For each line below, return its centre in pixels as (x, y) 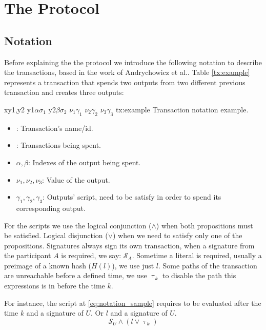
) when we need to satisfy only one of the (178, 235)
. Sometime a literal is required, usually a (197, 255)
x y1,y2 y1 (19, 109)
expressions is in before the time (55, 286)
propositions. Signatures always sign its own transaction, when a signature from (129, 245)
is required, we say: (91, 255)
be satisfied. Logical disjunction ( (56, 235)
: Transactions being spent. (58, 145)
